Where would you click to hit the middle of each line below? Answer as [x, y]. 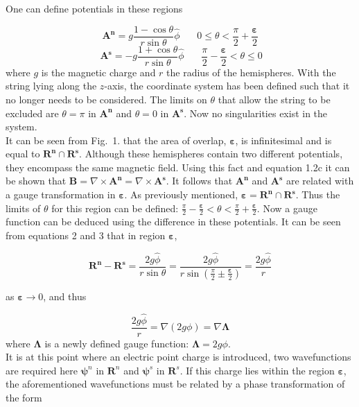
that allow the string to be [274, 99]
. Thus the [318, 194]
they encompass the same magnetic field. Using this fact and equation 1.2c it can [178, 167]
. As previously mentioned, [181, 194]
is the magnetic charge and [98, 72]
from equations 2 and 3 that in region [86, 235]
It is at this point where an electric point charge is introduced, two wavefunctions [178, 357]
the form [24, 398]
